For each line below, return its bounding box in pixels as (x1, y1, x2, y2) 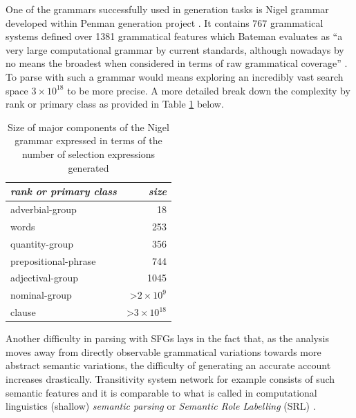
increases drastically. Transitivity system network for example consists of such (6, 371, 335, 386)
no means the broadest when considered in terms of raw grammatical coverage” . (6, 56, 348, 70)
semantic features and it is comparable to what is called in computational (6, 385, 317, 399)
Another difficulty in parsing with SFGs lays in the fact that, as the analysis (6, 331, 329, 346)
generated (68, 160, 109, 175)
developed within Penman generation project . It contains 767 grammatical (6, 15, 324, 30)
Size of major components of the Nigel (8, 119, 169, 134)
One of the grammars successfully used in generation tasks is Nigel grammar (6, 2, 329, 16)
